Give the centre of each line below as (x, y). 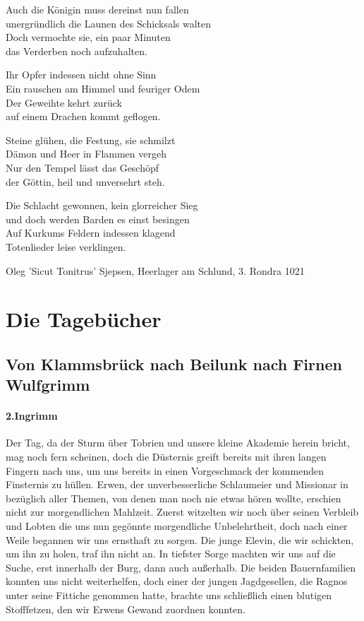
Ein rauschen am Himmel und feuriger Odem (103, 88)
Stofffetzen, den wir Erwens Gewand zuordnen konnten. (126, 609)
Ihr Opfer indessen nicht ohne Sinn (81, 75)
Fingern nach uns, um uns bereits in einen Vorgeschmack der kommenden (165, 470)
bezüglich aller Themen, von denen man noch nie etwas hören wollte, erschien (174, 498)
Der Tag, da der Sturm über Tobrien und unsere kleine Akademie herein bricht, (178, 443)
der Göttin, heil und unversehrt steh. (85, 181)
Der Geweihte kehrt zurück (64, 102)
